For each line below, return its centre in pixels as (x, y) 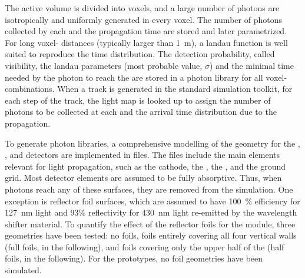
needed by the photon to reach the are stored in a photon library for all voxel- (146, 77)
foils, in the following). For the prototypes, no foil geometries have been (134, 258)
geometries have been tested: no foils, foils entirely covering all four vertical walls (151, 235)
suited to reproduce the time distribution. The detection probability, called (140, 54)
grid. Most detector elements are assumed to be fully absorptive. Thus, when (143, 178)
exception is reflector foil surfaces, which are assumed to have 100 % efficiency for (152, 201)
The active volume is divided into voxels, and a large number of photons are (142, 8)
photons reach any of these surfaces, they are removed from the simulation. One (149, 189)
